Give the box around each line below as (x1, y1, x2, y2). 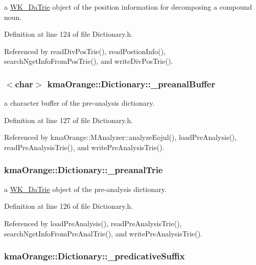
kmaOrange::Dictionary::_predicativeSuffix (4, 250, 185, 262)
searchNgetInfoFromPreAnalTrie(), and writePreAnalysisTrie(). (4, 228, 203, 238)
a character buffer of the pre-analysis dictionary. (4, 98, 155, 108)
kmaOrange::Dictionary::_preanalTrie (4, 163, 163, 176)
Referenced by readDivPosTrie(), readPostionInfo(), (4, 45, 166, 56)
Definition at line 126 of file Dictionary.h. (4, 201, 133, 211)
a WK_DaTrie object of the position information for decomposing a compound (4, 2, 252, 12)
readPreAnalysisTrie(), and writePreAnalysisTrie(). (4, 141, 165, 152)
